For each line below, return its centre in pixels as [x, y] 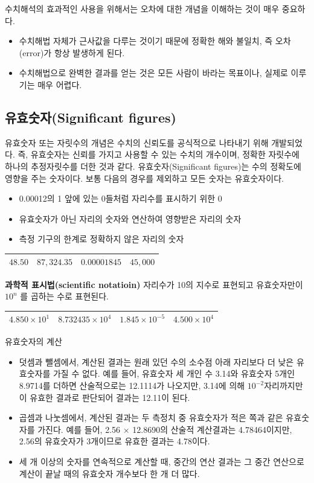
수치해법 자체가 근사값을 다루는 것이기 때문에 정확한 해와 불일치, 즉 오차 [155, 41]
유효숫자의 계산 [34, 341]
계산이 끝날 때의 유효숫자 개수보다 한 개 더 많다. [109, 473]
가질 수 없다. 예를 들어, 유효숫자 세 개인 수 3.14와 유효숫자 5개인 [174, 373]
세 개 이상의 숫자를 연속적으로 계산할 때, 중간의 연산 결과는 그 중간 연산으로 [162, 462]
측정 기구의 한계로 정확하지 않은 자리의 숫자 [101, 239]
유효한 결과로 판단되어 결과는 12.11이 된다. [110, 397]
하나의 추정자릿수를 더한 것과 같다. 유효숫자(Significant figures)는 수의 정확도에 [153, 166]
